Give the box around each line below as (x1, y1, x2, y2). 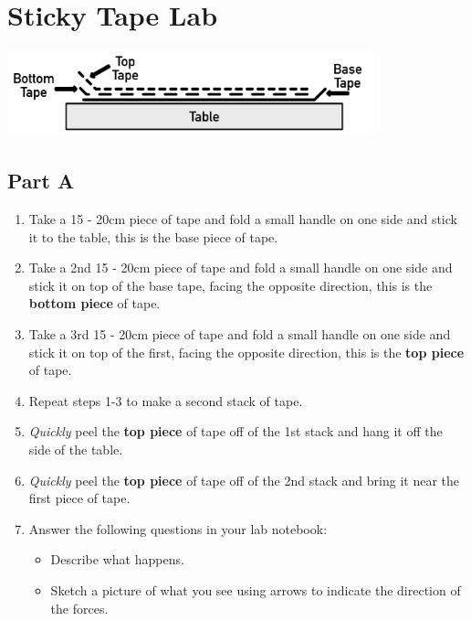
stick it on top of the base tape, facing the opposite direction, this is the (28, 275, 433, 294)
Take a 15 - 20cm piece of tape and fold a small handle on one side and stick (28, 209, 457, 229)
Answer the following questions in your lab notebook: (28, 519, 328, 538)
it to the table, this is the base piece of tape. (28, 227, 278, 246)
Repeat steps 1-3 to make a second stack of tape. (28, 391, 303, 410)
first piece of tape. (28, 488, 131, 508)
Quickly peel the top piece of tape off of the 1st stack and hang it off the (28, 422, 443, 441)
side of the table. (28, 439, 123, 458)
